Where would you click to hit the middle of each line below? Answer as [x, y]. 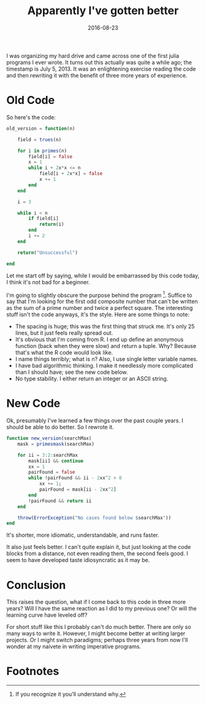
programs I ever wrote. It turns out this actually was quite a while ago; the [99, 62]
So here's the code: [31, 117]
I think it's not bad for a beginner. [48, 282]
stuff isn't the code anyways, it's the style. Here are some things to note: [98, 315]
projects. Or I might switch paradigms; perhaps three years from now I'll [97, 640]
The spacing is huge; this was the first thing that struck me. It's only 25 [105, 326]
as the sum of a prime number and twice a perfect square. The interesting [100, 308]
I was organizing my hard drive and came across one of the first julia [93, 55]
